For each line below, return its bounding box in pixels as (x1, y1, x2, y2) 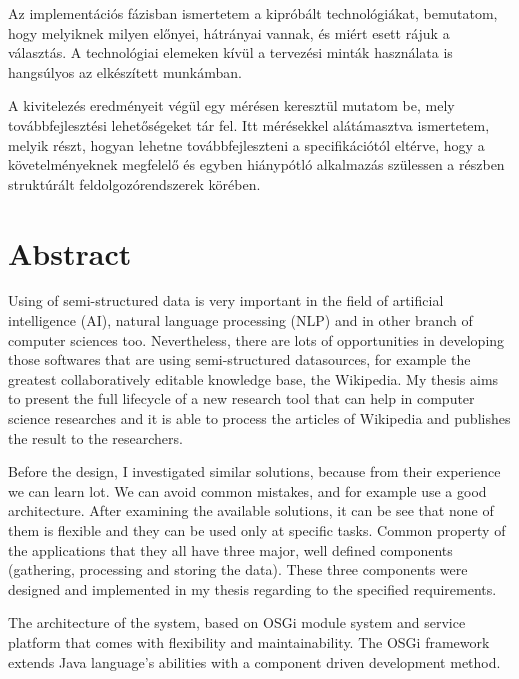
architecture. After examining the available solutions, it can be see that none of (8, 500, 494, 521)
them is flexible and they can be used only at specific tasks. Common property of (8, 520, 506, 540)
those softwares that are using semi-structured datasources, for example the (8, 349, 471, 370)
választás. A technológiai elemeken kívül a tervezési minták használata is (8, 42, 453, 63)
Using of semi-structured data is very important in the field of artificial (8, 290, 444, 311)
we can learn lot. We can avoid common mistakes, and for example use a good (8, 480, 487, 501)
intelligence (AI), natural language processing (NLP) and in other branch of (8, 310, 473, 331)
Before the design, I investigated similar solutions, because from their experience (8, 461, 501, 482)
